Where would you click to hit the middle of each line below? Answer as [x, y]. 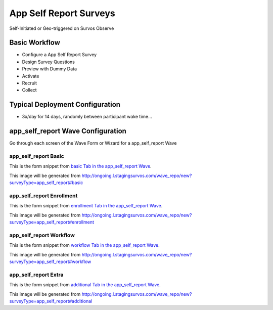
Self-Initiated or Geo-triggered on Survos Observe [62, 28]
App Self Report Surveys [62, 13]
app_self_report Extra [36, 275]
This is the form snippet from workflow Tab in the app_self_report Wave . [84, 245]
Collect [30, 90]
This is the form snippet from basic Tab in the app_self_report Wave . [80, 166]
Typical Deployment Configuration [65, 104]
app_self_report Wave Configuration [68, 131]
